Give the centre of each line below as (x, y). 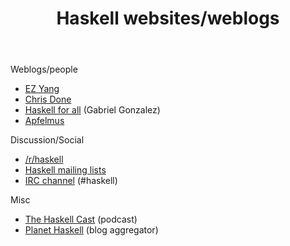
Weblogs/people (44, 69)
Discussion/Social (47, 140)
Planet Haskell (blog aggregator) (91, 230)
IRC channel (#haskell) (71, 181)
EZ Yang (42, 89)
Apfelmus (44, 121)
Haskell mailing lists (65, 170)
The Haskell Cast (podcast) (81, 219)
